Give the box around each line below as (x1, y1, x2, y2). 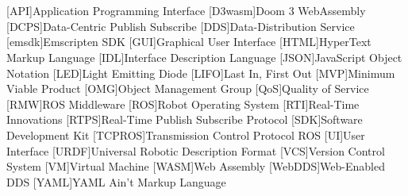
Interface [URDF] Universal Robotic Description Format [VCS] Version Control (6, 142, 385, 159)
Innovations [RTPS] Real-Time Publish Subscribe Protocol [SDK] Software (6, 111, 363, 128)
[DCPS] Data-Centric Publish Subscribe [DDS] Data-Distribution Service (6, 17, 355, 34)
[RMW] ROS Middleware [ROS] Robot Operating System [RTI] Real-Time (6, 95, 360, 112)
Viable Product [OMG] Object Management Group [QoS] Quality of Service (6, 80, 369, 97)
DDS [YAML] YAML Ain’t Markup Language (6, 173, 226, 190)
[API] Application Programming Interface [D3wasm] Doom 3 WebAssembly (6, 2, 366, 19)
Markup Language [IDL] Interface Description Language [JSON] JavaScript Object (6, 48, 402, 65)
